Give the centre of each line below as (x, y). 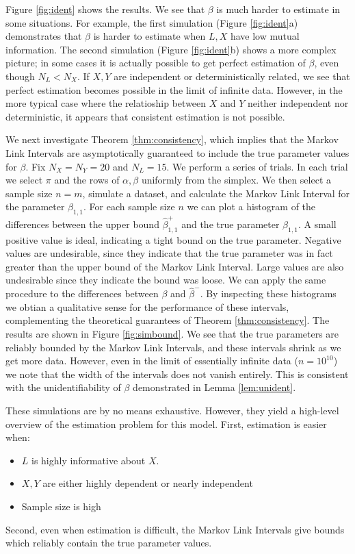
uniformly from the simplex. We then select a (236, 180)
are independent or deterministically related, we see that (232, 76)
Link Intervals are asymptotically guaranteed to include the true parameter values (177, 152)
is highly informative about (89, 460)
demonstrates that (44, 36)
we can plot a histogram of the (251, 206)
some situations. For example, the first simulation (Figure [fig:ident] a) (152, 22)
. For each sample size (129, 206)
